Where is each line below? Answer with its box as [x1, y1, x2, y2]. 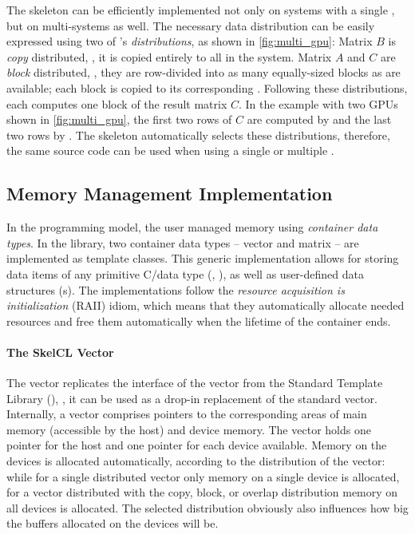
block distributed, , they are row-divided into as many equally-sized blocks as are [6, 64, 401, 81]
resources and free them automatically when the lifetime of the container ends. [6, 312, 391, 329]
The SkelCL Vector [6, 343, 114, 360]
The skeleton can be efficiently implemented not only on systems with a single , [6, 2, 395, 18]
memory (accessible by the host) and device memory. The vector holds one [6, 421, 371, 437]
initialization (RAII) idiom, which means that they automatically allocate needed [6, 297, 405, 314]
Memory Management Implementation [6, 181, 333, 206]
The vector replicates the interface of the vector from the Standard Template [6, 374, 383, 391]
